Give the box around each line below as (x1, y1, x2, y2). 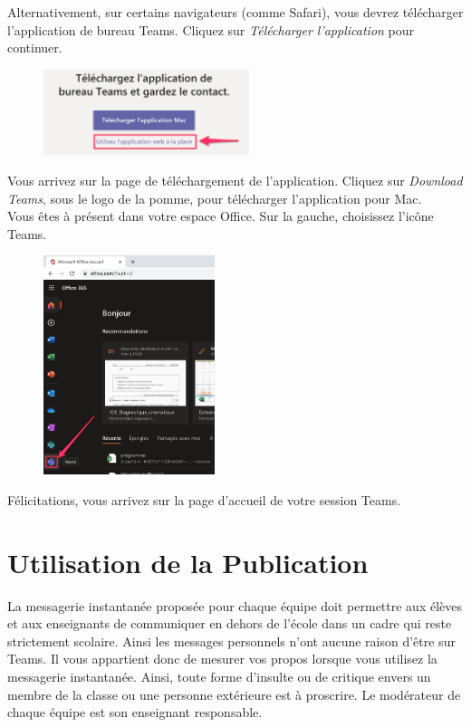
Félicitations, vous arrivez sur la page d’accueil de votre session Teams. (7, 490, 401, 509)
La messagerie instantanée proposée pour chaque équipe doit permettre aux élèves (7, 596, 463, 615)
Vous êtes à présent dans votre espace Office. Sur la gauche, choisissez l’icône (7, 206, 434, 225)
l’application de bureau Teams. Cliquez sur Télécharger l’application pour (7, 20, 415, 39)
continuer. (7, 38, 62, 57)
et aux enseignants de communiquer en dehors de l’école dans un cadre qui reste (7, 614, 452, 633)
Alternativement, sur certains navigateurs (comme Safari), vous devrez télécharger (7, 3, 464, 21)
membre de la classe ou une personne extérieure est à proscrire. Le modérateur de (7, 684, 461, 703)
